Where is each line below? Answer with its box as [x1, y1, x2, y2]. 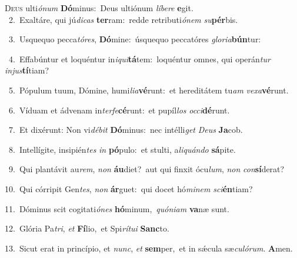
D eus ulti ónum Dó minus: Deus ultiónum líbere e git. [5, 2, 193, 14]
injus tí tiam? [5, 64, 49, 76]
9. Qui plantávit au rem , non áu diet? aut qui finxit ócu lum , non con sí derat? [8, 163, 285, 175]
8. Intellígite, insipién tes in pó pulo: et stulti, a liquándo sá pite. [8, 143, 236, 155]
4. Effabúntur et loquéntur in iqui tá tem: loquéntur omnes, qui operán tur [8, 52, 271, 65]
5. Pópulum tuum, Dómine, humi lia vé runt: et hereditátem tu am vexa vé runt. [8, 83, 289, 96]
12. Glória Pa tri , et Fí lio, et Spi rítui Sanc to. [5, 222, 169, 234]
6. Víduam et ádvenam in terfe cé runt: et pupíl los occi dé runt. [8, 103, 230, 116]
